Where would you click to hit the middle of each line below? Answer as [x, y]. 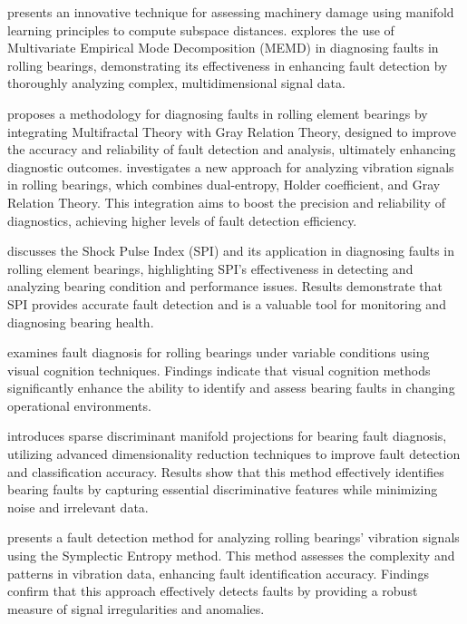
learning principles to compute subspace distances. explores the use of [201, 29]
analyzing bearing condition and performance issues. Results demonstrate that [225, 286]
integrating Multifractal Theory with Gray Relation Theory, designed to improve [232, 131]
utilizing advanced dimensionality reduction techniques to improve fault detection [234, 454]
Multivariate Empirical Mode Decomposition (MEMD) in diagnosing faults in [223, 48]
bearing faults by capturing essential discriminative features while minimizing [223, 489]
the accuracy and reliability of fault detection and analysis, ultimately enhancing [232, 149]
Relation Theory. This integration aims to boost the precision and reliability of [226, 202]
